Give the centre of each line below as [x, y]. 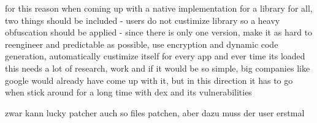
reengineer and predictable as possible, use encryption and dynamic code [142, 44]
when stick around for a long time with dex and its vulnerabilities [128, 92]
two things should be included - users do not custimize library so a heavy [143, 20]
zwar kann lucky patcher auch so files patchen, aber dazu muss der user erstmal [155, 112]
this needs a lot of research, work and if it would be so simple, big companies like [158, 68]
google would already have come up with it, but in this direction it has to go [149, 80]
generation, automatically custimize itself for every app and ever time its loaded [155, 56]
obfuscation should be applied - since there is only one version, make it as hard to [159, 32]
